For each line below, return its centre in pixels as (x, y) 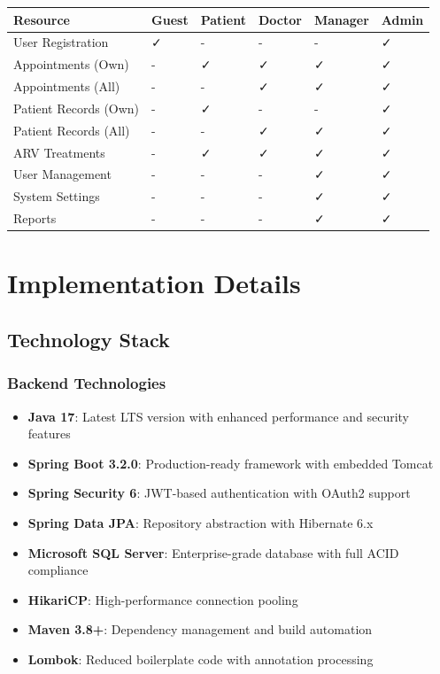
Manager (341, 19)
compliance (58, 570)
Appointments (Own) (71, 64)
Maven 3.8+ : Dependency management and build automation (200, 629)
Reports (35, 218)
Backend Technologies (87, 383)
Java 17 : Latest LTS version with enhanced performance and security (218, 416)
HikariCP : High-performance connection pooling (163, 599)
